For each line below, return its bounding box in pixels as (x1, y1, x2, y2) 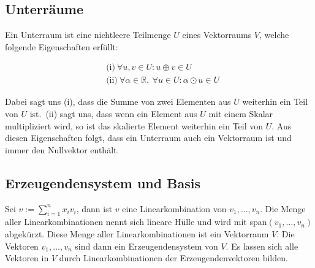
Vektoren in (5, 251, 49, 264)
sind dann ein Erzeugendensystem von (75, 239, 218, 252)
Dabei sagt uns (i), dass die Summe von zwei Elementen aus (5, 95, 231, 108)
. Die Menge (260, 202, 306, 215)
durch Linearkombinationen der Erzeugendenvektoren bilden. (59, 251, 288, 264)
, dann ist (76, 202, 113, 215)
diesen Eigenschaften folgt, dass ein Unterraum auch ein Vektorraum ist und (5, 131, 292, 144)
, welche (259, 28, 289, 41)
